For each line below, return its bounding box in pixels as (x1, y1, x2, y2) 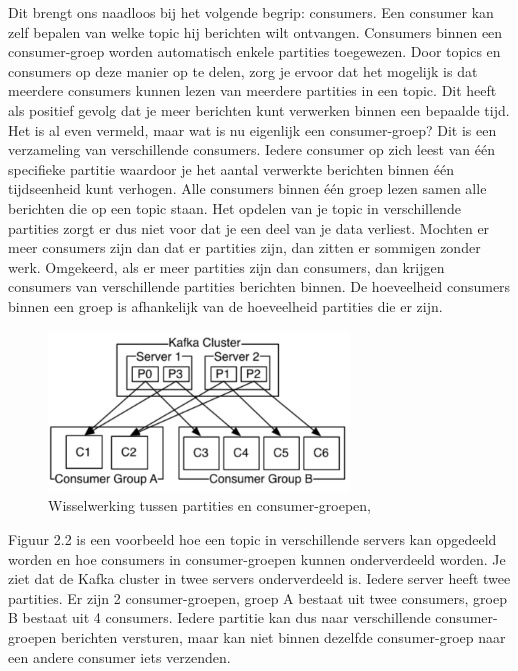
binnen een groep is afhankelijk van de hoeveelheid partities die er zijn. (8, 295, 443, 316)
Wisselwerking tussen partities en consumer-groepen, (48, 495, 371, 516)
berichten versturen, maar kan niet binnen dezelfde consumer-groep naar (60, 627, 506, 647)
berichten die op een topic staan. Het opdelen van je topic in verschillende (8, 197, 461, 218)
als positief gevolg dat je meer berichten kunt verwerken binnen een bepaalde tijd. (8, 99, 510, 120)
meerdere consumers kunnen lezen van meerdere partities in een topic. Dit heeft (8, 80, 497, 101)
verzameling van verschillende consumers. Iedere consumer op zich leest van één (8, 139, 495, 160)
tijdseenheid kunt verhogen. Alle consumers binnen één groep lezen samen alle (8, 178, 487, 199)
